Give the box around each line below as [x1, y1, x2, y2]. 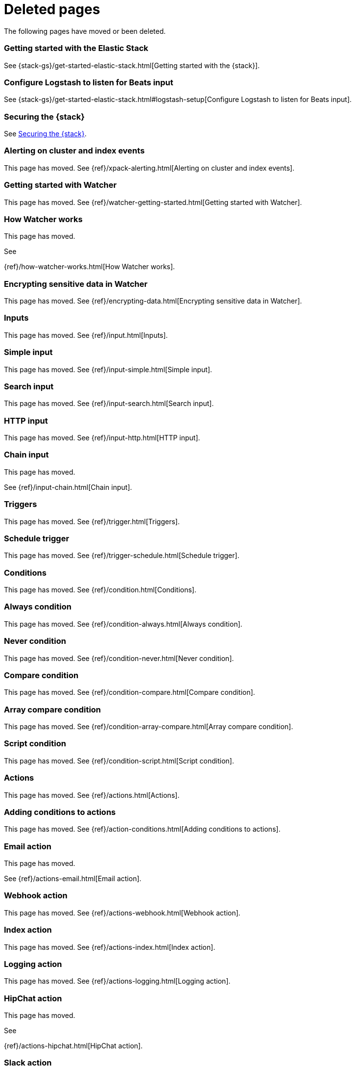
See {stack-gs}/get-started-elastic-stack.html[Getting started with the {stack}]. [4, 61, 260, 70]
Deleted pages [4, 1, 100, 18]
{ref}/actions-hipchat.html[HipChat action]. [4, 1042, 143, 1050]
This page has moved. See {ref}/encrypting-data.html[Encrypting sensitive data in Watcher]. [4, 297, 302, 305]
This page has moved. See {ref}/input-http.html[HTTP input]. [4, 433, 200, 442]
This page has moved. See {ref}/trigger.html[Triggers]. [4, 517, 180, 526]
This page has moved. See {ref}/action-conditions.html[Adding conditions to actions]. [4, 825, 281, 834]
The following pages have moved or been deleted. [4, 26, 166, 35]
